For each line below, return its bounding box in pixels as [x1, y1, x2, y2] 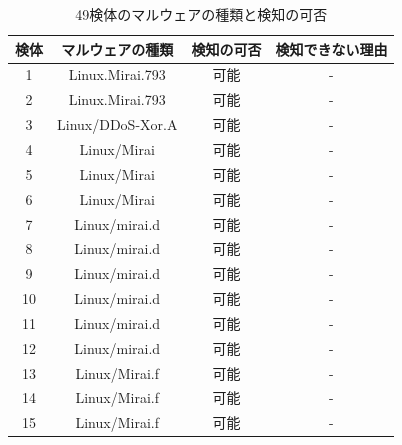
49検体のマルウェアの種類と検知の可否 [75, 4, 328, 24]
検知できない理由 [275, 38, 388, 59]
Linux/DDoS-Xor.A [57, 114, 178, 135]
